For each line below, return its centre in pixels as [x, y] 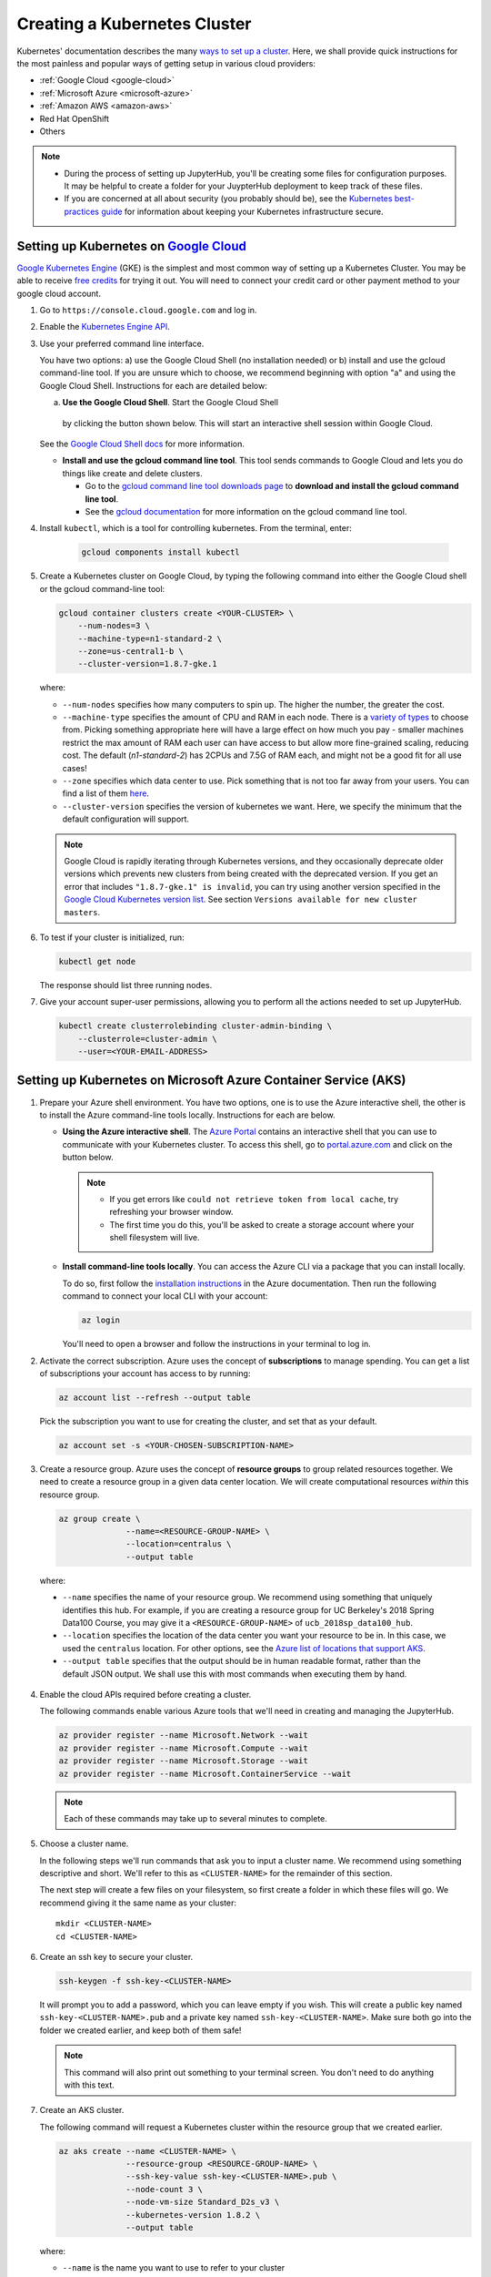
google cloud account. [59, 293]
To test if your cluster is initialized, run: [112, 937]
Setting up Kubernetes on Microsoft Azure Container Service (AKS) [211, 1081]
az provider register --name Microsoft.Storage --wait [183, 1761]
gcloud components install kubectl [160, 552]
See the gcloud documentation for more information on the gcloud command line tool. [246, 511]
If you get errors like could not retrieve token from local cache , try [254, 1199]
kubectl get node [97, 961]
